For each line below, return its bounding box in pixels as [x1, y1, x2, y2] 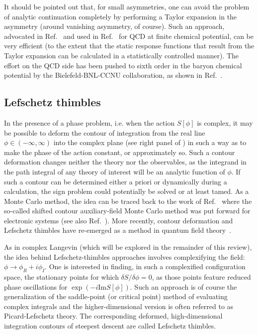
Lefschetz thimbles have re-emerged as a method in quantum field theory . [4, 225, 232, 235]
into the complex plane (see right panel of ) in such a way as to [53, 137, 247, 148]
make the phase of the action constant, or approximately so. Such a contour [4, 147, 235, 157]
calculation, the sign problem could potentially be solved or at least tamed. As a [4, 186, 249, 196]
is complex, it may [197, 117, 253, 128]
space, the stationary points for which [4, 272, 119, 282]
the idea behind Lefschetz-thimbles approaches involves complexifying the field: [4, 251, 245, 262]
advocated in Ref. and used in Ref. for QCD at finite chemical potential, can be [4, 30, 254, 41]
